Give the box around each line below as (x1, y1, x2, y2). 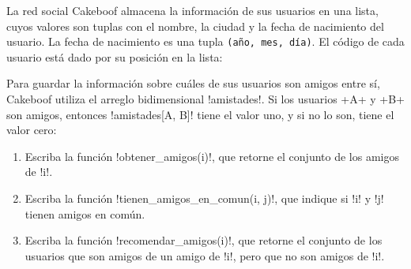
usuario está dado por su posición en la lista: (6, 48, 223, 65)
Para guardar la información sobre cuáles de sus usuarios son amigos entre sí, (6, 75, 380, 92)
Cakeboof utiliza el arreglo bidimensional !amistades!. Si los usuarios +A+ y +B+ (6, 91, 405, 107)
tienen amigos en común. (25, 205, 145, 222)
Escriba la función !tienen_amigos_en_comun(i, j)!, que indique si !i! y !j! (25, 190, 384, 206)
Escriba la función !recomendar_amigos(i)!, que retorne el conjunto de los (25, 232, 383, 248)
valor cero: (6, 121, 57, 138)
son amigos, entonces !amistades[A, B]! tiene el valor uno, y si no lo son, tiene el (6, 106, 394, 122)
